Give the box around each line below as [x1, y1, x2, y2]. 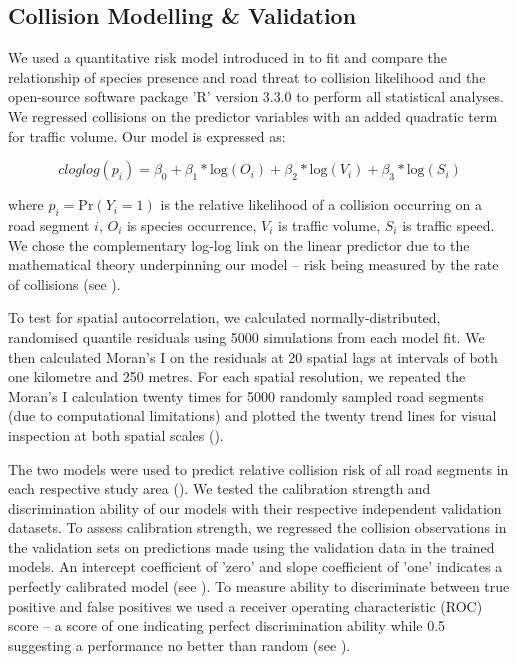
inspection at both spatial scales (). [8, 424, 224, 445]
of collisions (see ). [8, 273, 121, 294]
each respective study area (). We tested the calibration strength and [8, 478, 431, 499]
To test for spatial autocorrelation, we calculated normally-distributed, [8, 307, 441, 328]
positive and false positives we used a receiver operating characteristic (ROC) [8, 595, 483, 616]
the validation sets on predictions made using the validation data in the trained [8, 536, 495, 557]
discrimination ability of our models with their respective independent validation [8, 497, 502, 518]
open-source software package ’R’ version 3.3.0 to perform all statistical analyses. [8, 86, 504, 107]
